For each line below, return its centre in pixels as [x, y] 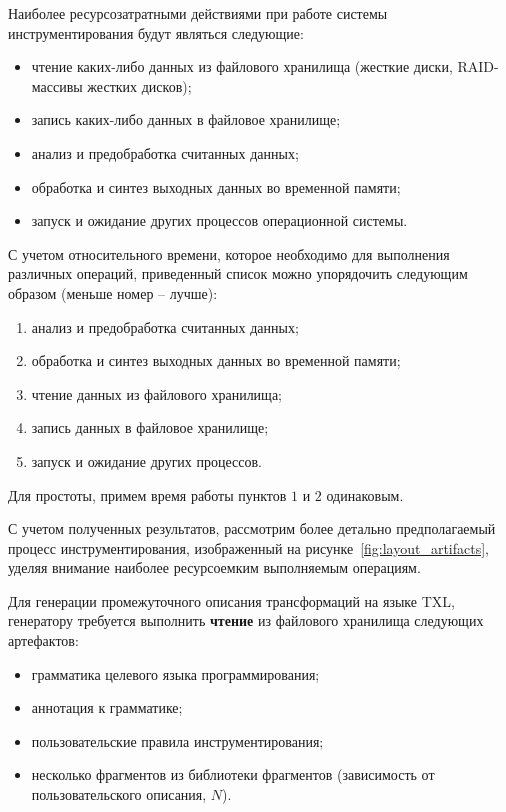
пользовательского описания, [119, 794]
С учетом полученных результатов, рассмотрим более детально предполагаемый [252, 528]
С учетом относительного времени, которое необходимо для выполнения [229, 253]
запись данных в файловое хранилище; [150, 427]
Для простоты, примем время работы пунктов [147, 494]
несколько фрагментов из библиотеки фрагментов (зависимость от [233, 774]
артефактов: [43, 640]
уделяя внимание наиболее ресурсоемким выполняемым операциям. [214, 567]
